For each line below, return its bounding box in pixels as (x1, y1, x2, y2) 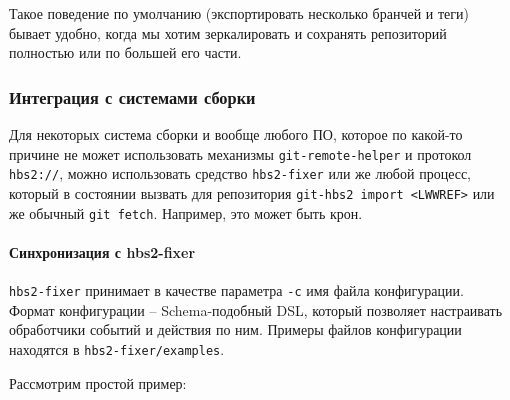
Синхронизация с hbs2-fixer (9, 241, 196, 262)
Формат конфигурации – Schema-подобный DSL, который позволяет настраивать (9, 299, 503, 320)
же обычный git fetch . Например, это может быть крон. (9, 202, 363, 223)
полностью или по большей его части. (9, 42, 242, 63)
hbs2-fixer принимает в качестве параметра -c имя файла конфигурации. (9, 280, 464, 301)
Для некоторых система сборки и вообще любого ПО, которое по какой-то (9, 124, 463, 144)
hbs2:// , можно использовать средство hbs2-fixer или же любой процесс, (9, 163, 472, 184)
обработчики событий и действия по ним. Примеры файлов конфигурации (9, 319, 462, 340)
